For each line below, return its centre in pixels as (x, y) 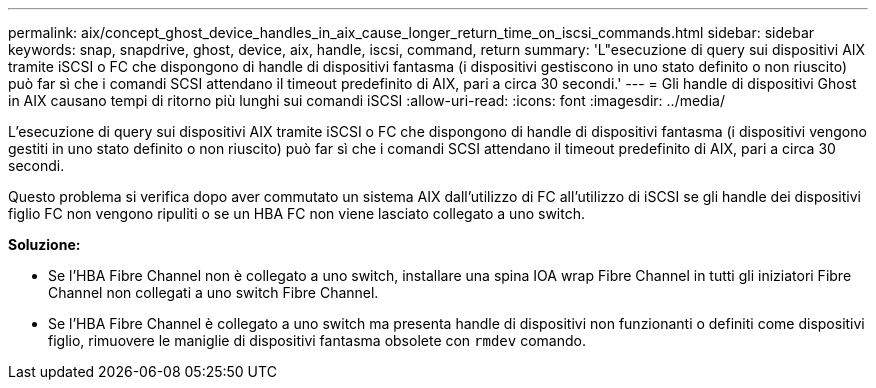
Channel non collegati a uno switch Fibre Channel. (213, 292)
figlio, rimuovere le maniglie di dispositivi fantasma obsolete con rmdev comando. (317, 340)
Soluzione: (44, 244)
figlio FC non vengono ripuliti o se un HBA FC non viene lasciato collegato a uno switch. (296, 213)
